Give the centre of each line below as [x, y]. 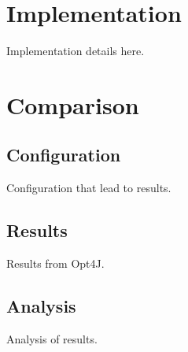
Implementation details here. [76, 51]
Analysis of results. [52, 338]
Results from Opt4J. [55, 263]
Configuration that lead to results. [89, 188]
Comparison [73, 104]
